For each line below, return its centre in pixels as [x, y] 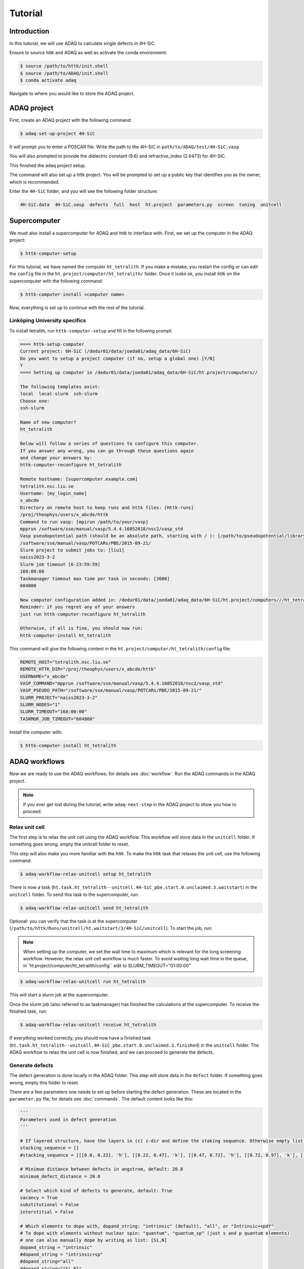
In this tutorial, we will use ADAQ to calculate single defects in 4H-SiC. [83, 44]
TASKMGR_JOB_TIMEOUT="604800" [58, 719]
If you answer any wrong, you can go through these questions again [107, 451]
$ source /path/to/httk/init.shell [64, 66]
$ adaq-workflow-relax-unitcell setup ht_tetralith [86, 874]
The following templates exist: [60, 387]
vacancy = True [39, 1197]
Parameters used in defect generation [68, 1120]
